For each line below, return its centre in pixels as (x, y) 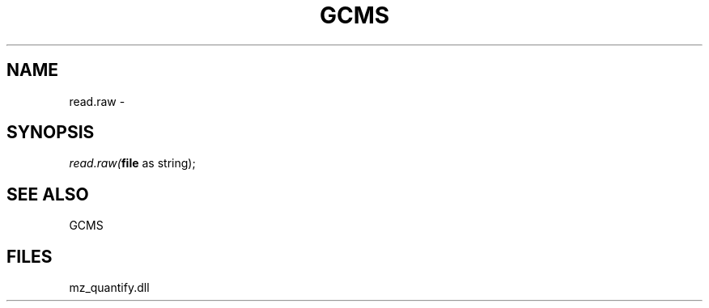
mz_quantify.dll (109, 288)
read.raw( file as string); (132, 163)
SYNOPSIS (51, 133)
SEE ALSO (48, 194)
